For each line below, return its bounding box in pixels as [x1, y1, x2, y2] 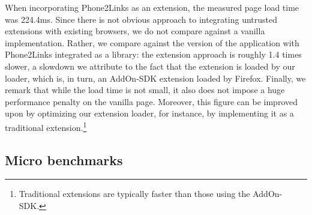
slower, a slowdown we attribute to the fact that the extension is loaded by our [5, 59, 295, 72]
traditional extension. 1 [5, 119, 87, 133]
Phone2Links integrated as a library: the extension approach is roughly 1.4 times [5, 48, 302, 61]
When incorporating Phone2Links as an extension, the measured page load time [5, 1, 299, 13]
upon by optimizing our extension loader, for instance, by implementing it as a [5, 107, 294, 120]
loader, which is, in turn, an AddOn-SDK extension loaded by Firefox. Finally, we [5, 71, 306, 84]
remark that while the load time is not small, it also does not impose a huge [5, 83, 285, 96]
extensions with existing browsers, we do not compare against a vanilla [5, 25, 265, 37]
